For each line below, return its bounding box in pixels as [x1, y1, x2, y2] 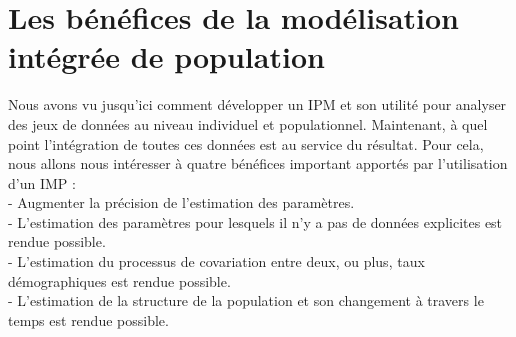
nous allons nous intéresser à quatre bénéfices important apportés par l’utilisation [8, 153, 508, 174]
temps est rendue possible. [8, 309, 169, 330]
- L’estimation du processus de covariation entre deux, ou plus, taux [8, 251, 425, 272]
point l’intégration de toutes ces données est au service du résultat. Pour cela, [8, 133, 484, 154]
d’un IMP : [8, 172, 76, 193]
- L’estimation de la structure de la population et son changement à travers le [8, 290, 484, 311]
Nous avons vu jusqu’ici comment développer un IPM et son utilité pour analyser [8, 94, 507, 115]
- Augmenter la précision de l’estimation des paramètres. [8, 192, 355, 213]
